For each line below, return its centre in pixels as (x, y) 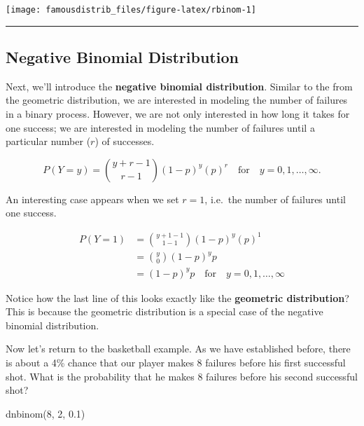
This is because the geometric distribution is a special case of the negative (164, 311)
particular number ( (48, 141)
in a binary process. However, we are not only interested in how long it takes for (178, 114)
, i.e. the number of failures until (275, 199)
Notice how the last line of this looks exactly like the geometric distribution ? (177, 297)
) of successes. (125, 141)
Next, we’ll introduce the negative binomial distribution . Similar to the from (179, 86)
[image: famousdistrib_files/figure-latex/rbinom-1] (131, 10)
